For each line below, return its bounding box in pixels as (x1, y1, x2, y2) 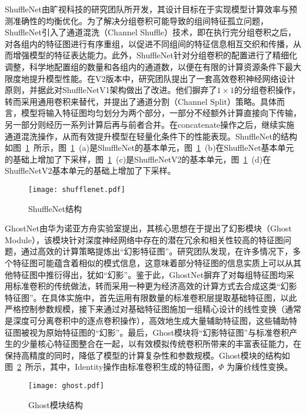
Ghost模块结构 (28, 398, 83, 410)
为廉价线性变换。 (227, 360, 293, 373)
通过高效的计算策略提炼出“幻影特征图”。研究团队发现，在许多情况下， (21, 245, 293, 257)
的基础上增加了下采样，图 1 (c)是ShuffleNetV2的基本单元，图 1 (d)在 (5, 153, 271, 165)
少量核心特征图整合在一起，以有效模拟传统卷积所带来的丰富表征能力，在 (21, 337, 301, 350)
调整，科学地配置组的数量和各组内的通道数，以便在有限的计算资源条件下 (5, 60, 285, 72)
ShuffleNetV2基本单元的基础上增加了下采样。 (5, 164, 176, 177)
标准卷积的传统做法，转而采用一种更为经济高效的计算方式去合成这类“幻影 (12, 280, 297, 292)
